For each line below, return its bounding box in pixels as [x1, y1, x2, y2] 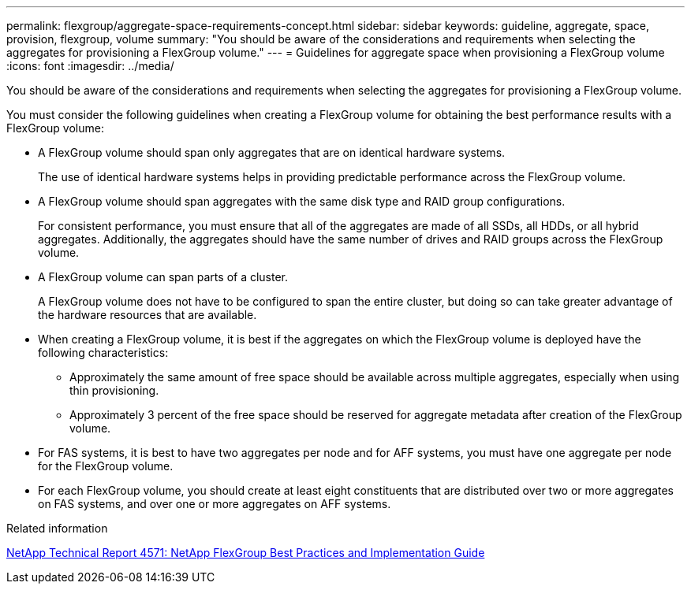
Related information [6, 521, 108, 535]
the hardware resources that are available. [38, 308, 257, 321]
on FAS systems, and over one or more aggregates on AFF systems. [38, 497, 391, 510]
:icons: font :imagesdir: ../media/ [6, 59, 174, 72]
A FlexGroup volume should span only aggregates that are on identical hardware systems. [38, 146, 506, 159]
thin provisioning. [69, 384, 159, 397]
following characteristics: [38, 346, 169, 359]
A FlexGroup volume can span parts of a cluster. [38, 270, 289, 284]
